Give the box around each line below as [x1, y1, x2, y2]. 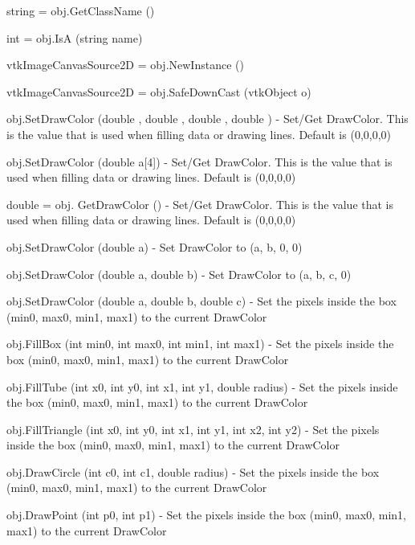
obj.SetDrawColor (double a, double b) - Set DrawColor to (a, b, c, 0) [6, 265, 352, 282]
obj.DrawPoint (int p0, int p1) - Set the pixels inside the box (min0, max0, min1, [6, 506, 407, 523]
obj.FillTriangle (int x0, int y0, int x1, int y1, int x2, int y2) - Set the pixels [6, 420, 380, 437]
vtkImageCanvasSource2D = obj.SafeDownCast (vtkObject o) [6, 83, 311, 100]
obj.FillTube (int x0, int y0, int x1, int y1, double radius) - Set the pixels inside [6, 378, 398, 395]
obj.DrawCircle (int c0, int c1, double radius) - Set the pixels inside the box [6, 463, 380, 480]
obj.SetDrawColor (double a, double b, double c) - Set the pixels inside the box [6, 293, 397, 309]
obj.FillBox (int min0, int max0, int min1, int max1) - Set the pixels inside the [6, 335, 394, 352]
